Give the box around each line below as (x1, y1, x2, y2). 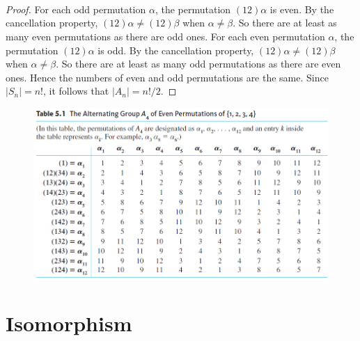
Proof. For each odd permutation (6, 1, 146, 16)
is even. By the (269, 1, 334, 16)
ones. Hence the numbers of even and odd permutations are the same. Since (6, 70, 329, 84)
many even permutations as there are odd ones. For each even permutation (6, 29, 325, 43)
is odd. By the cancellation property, (97, 42, 254, 57)
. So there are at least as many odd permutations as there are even (56, 56, 341, 71)
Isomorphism (6, 309, 132, 338)
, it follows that (43, 84, 109, 98)
